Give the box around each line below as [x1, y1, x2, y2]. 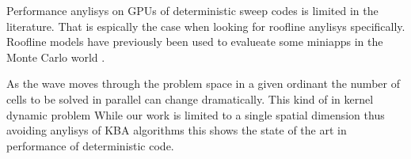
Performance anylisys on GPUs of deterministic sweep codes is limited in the [6, 2, 379, 18]
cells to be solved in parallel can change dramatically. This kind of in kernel [6, 90, 374, 107]
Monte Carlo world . [6, 48, 105, 65]
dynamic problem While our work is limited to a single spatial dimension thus [6, 106, 385, 123]
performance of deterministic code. [6, 137, 174, 153]
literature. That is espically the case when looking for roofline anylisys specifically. [6, 17, 405, 34]
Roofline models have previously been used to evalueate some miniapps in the [6, 33, 383, 50]
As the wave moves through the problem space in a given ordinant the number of [6, 75, 400, 92]
